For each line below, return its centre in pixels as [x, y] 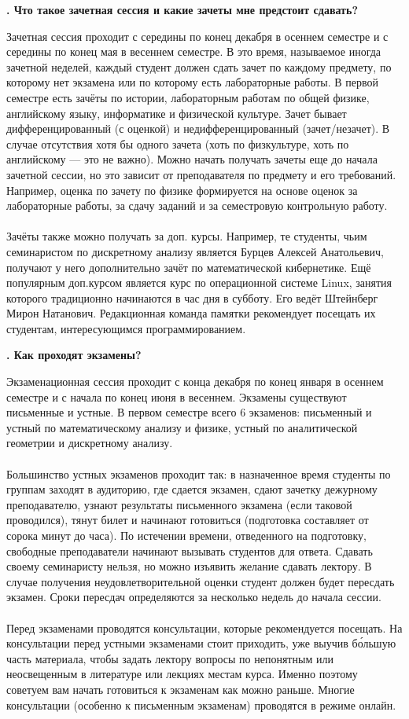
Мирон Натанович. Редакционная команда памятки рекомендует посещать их [191, 313]
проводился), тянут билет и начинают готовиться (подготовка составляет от [188, 520]
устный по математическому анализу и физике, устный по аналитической [182, 427]
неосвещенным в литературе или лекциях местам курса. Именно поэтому [182, 674]
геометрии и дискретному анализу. [90, 443]
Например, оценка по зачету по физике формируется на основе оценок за [182, 190]
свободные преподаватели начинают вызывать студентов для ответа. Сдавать [190, 550]
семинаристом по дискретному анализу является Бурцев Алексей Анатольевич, [195, 251]
